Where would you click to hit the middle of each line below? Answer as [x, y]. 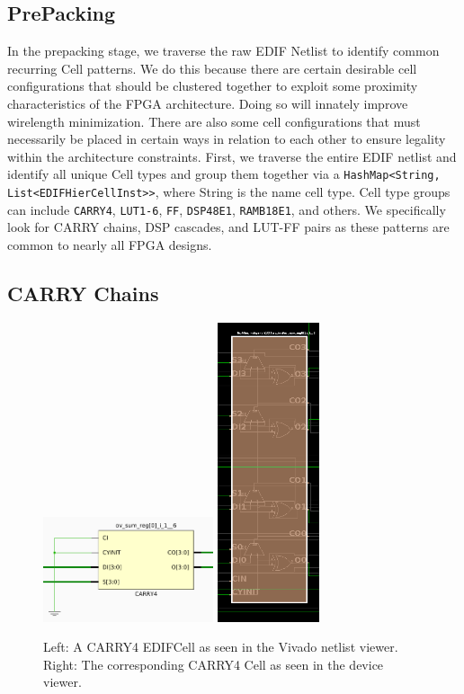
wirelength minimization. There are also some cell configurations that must [214, 121]
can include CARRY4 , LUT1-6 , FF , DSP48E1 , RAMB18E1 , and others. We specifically [227, 209]
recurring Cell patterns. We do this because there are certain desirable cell [212, 68]
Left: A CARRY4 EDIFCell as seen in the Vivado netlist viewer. [221, 647]
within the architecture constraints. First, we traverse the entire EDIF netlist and [232, 156]
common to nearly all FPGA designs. [110, 244]
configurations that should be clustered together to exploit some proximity [213, 86]
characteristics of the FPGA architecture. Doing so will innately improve [208, 103]
